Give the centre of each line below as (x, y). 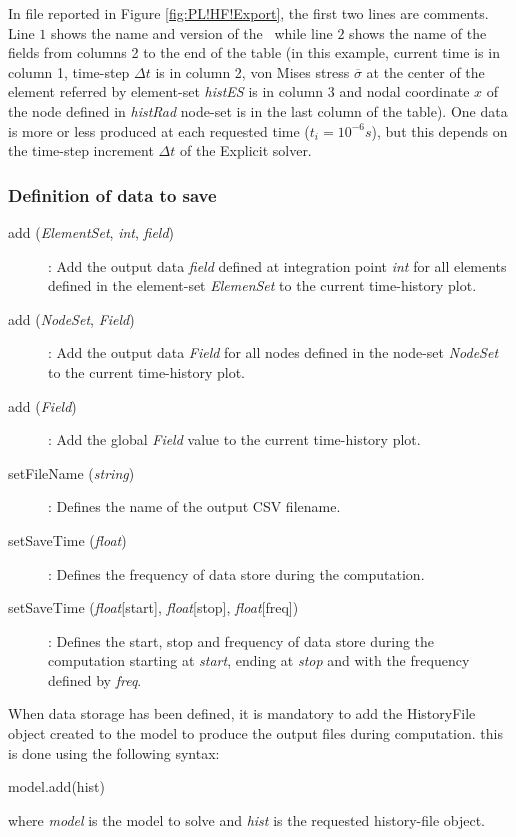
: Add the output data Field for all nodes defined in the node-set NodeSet (273, 352)
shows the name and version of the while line (191, 32)
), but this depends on (439, 130)
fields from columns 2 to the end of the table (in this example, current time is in (254, 52)
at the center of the (425, 71)
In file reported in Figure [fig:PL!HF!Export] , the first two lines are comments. (248, 13)
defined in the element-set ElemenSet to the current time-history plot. (262, 285)
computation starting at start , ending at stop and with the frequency (259, 660)
